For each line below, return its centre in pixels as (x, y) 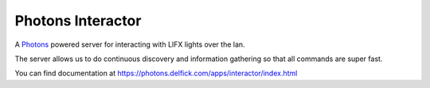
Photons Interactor (78, 21)
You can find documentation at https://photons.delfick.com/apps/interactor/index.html (156, 73)
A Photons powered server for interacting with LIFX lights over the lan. (130, 44)
